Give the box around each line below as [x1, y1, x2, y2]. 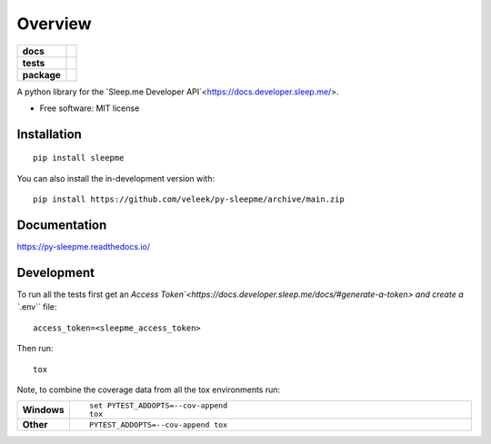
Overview [16, 14, 92, 34]
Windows [22, 404, 65, 417]
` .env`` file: [16, 301, 57, 312]
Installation [16, 126, 82, 142]
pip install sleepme [33, 153, 125, 163]
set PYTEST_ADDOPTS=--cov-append [89, 400, 227, 410]
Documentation [16, 217, 107, 232]
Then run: [16, 343, 54, 354]
